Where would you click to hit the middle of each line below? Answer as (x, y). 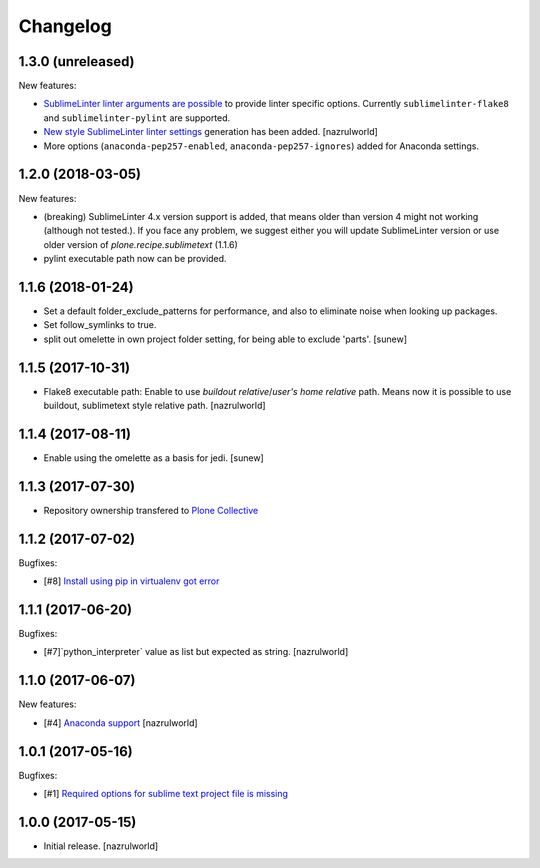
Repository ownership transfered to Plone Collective (151, 510)
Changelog (65, 26)
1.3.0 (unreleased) (76, 61)
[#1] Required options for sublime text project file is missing (166, 794)
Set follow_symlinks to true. (100, 325)
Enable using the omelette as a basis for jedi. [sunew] (153, 457)
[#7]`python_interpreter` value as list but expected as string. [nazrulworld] (196, 652)
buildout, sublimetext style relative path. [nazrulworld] (154, 406)
